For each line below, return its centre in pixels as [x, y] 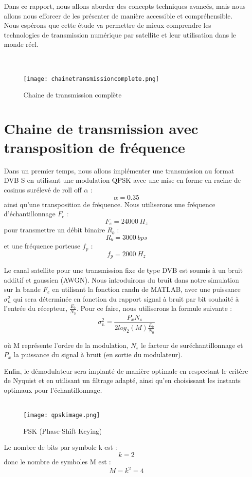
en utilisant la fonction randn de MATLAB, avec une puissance [146, 289]
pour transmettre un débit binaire [54, 230]
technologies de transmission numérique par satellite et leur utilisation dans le [120, 34]
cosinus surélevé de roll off [43, 189]
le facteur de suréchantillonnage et [192, 345]
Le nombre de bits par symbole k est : [61, 447]
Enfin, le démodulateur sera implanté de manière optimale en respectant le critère [126, 371]
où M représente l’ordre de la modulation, [66, 345]
